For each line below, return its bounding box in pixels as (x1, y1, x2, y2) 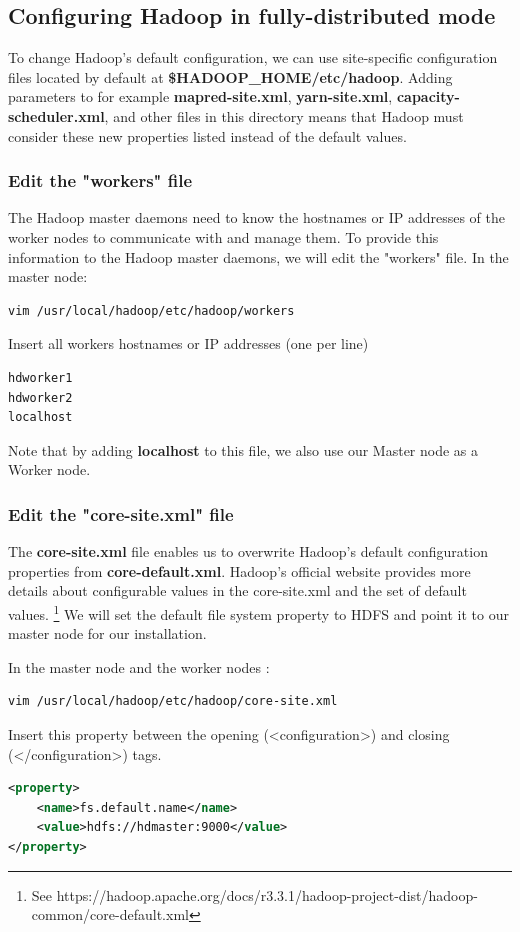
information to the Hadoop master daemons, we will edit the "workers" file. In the (8, 246, 509, 267)
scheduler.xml (8, 105, 105, 126)
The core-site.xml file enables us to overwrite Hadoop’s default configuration (8, 541, 488, 562)
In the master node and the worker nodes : (8, 656, 270, 677)
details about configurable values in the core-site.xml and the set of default (8, 580, 467, 601)
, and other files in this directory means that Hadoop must (104, 105, 464, 126)
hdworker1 (8, 370, 73, 385)
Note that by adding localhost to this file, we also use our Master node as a (8, 439, 479, 460)
